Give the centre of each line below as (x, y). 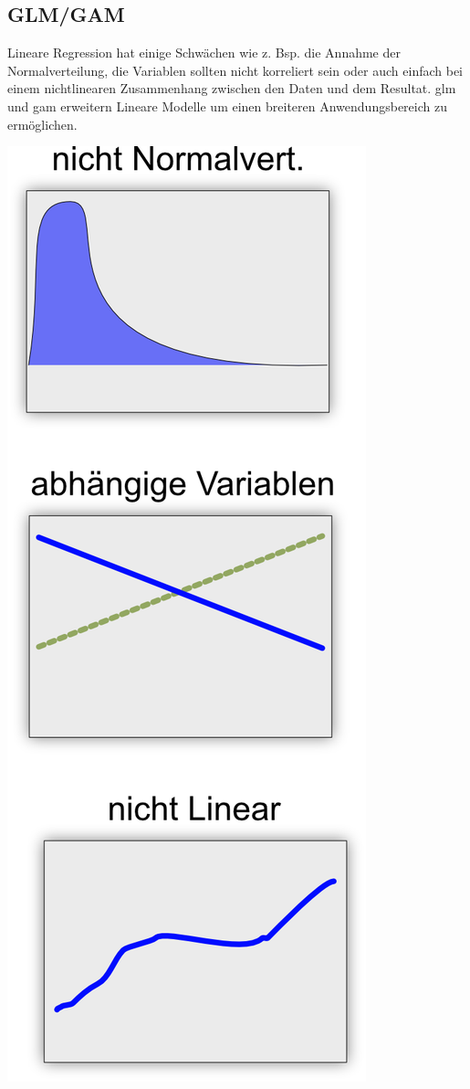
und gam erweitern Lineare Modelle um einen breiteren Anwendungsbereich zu (227, 106)
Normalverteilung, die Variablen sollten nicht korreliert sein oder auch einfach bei (235, 70)
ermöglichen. (42, 124)
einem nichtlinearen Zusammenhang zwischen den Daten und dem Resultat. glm (232, 88)
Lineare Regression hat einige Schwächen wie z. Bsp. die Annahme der (204, 53)
